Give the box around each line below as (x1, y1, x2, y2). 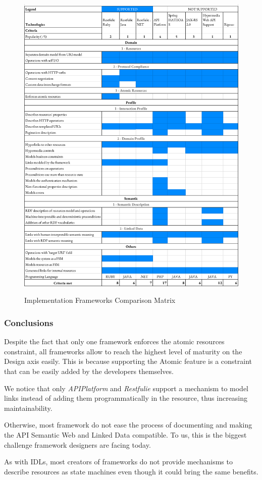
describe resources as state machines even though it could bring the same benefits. (4, 466, 258, 476)
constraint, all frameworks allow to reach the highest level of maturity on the (4, 346, 242, 356)
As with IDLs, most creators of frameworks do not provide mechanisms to (4, 456, 233, 467)
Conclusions (4, 316, 54, 329)
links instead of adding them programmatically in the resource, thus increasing (4, 393, 248, 403)
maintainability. (4, 402, 53, 413)
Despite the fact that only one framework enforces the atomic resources (4, 336, 225, 347)
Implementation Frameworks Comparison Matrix (24, 295, 176, 305)
